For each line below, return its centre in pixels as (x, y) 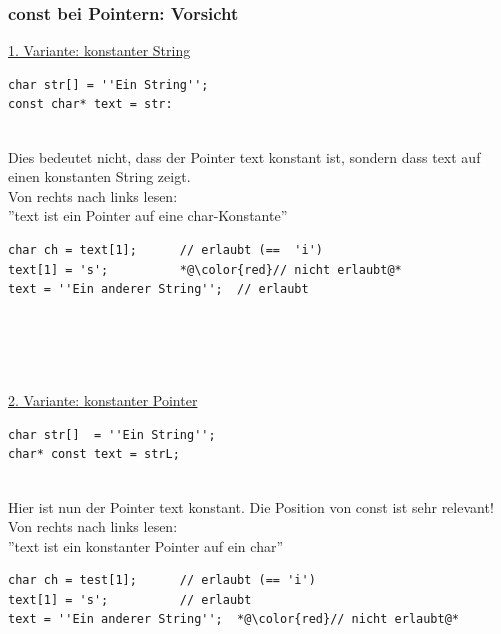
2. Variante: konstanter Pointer (103, 400)
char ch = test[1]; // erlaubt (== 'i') (162, 580)
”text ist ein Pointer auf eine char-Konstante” (148, 215)
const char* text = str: (90, 104)
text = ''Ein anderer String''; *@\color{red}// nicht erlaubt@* (234, 619)
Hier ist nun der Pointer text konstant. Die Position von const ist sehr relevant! (251, 506)
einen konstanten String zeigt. (99, 176)
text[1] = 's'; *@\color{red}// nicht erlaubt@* (205, 269)
